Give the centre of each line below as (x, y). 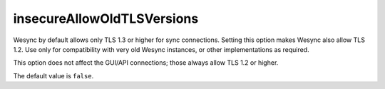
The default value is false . (53, 75)
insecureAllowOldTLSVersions (106, 19)
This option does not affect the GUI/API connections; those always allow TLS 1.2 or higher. (146, 63)
